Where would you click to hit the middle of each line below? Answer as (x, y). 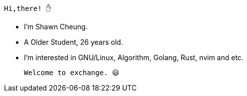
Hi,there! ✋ (28, 8)
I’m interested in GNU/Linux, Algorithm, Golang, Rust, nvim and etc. (134, 57)
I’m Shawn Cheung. (56, 27)
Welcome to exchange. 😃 (72, 73)
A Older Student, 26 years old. (73, 42)
